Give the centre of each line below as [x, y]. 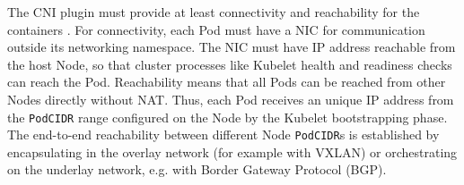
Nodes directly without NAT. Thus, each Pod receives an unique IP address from [231, 99]
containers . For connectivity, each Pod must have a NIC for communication [216, 29]
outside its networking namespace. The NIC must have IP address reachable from [232, 47]
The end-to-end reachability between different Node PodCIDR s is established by [223, 135]
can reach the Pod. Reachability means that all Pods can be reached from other [227, 82]
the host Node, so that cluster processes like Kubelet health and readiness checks [230, 64]
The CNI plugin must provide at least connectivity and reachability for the [214, 12]
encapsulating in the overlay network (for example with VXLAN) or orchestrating [232, 151]
